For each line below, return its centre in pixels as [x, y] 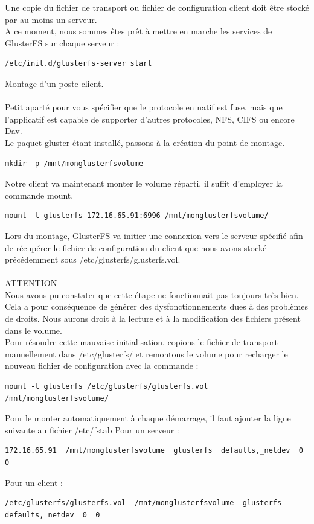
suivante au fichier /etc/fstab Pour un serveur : [92, 430]
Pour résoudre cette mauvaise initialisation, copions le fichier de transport [141, 342]
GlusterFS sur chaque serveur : [62, 43]
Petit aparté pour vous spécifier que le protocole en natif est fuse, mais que [144, 107]
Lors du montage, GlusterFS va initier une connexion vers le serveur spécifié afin [154, 235]
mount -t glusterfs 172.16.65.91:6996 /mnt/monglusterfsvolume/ [137, 216]
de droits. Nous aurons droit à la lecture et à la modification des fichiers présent [153, 318]
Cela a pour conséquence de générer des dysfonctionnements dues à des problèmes [156, 306]
